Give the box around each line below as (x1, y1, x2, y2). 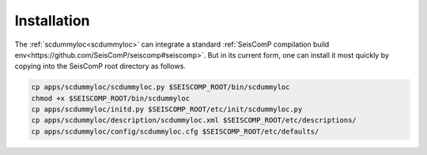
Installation (14, 12, 90, 29)
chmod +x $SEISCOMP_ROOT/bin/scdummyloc (31, 93, 190, 103)
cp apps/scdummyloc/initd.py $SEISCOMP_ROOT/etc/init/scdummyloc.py (31, 105, 303, 114)
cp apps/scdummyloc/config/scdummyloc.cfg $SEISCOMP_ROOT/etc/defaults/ (31, 127, 319, 136)
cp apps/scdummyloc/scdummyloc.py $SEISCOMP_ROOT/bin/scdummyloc (31, 83, 290, 92)
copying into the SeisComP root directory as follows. (14, 62, 186, 71)
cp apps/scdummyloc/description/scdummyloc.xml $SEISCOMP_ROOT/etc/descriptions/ (31, 115, 357, 125)
